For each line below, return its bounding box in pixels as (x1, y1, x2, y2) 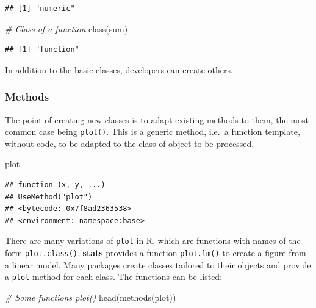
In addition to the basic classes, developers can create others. (5, 63, 233, 76)
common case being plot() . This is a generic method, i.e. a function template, (5, 125, 300, 138)
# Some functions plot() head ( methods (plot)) (5, 290, 176, 303)
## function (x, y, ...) (5, 181, 106, 190)
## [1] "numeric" (5, 4, 75, 13)
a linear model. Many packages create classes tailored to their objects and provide (5, 258, 311, 271)
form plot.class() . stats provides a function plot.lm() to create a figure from (5, 246, 306, 259)
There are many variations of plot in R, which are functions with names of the (5, 234, 301, 247)
